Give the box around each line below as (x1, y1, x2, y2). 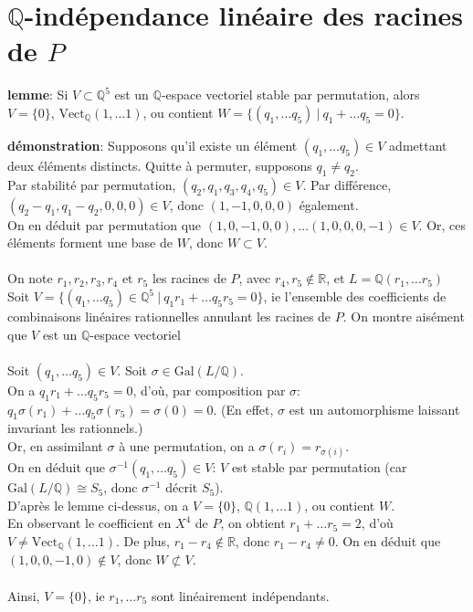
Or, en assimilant (7, 437, 103, 456)
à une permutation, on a (119, 437, 255, 456)
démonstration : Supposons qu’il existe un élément (7, 135, 298, 154)
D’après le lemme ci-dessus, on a (7, 495, 189, 514)
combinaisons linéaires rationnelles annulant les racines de (7, 307, 331, 326)
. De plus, (115, 532, 170, 551)
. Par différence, (302, 174, 392, 194)
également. (299, 195, 359, 214)
